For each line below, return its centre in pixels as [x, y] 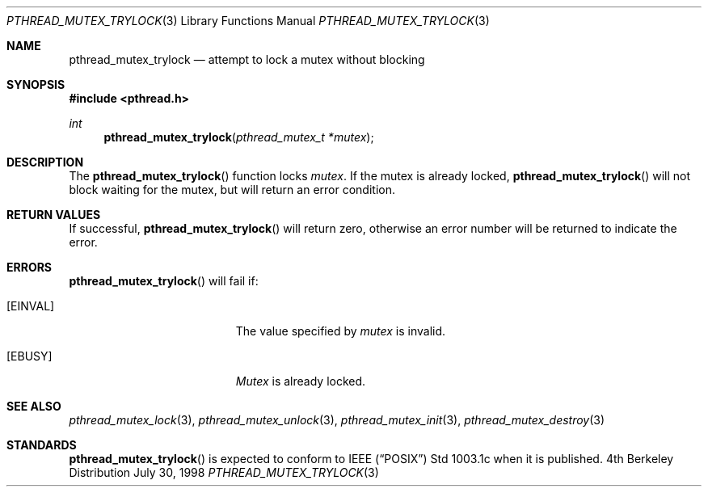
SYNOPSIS [36, 84]
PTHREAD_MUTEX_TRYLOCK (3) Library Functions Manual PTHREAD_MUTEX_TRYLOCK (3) [248, 21]
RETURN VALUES [54, 215]
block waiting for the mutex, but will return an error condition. [232, 190]
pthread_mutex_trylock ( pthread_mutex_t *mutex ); [239, 137]
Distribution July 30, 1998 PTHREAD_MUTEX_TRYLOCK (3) [224, 472]
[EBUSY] [29, 356]
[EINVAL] [31, 306]
